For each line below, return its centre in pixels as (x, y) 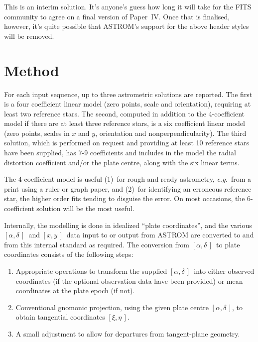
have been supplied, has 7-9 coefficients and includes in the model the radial (120, 153)
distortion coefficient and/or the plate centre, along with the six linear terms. (122, 162)
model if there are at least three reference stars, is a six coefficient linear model (125, 123)
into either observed (224, 271)
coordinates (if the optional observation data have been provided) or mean (129, 281)
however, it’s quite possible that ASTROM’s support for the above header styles (127, 26)
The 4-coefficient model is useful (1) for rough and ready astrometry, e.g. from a (128, 179)
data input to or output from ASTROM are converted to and (160, 235)
